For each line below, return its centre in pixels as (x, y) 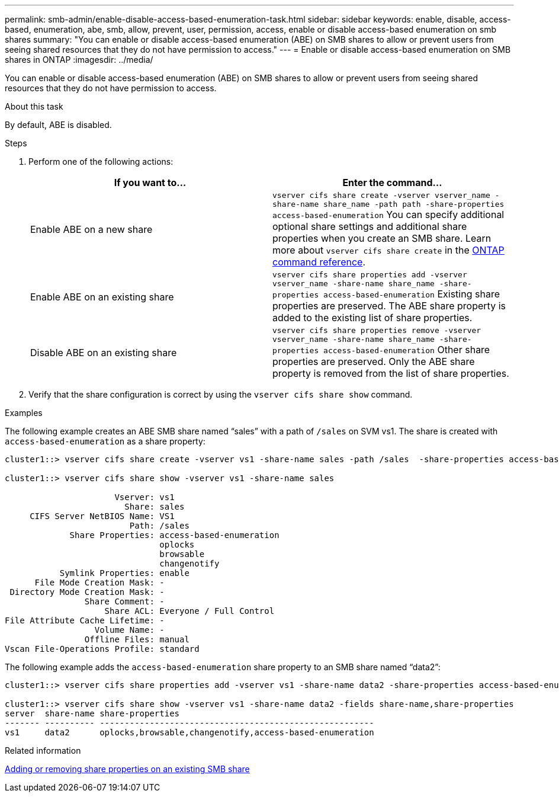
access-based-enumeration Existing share (412, 294)
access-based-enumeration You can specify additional (388, 215)
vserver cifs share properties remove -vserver (377, 330)
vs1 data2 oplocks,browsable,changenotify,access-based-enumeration (189, 732)
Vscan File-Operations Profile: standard (102, 649)
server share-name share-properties (92, 713)
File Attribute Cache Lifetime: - (85, 620)
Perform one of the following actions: (101, 161)
